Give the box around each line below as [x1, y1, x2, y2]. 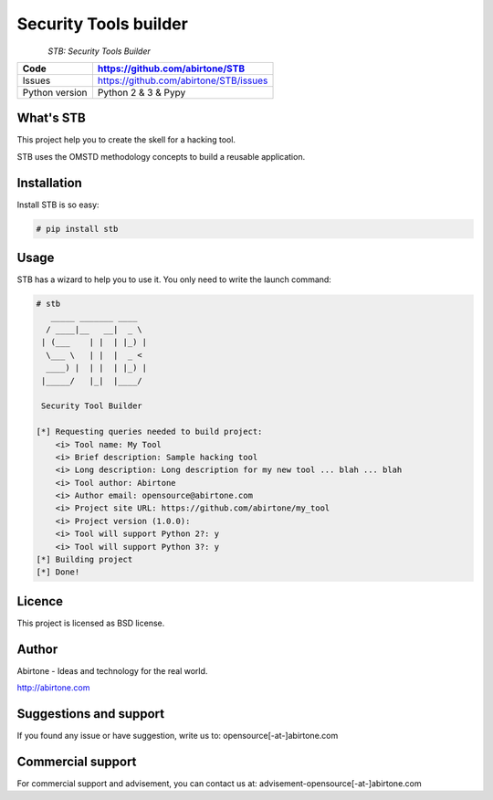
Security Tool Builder [41, 401, 143, 411]
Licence [16, 594, 64, 609]
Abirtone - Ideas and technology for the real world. [16, 665, 208, 676]
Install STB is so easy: [16, 199, 100, 210]
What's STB [16, 111, 86, 126]
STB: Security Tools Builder [47, 46, 151, 57]
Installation [16, 174, 82, 191]
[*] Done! [36, 567, 80, 577]
